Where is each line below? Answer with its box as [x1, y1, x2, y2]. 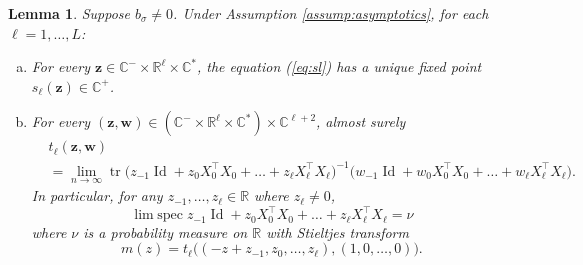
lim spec [134, 208, 184, 223]
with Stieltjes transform [266, 221, 409, 242]
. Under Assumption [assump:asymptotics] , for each [173, 3, 489, 23]
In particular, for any [31, 185, 163, 206]
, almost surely [316, 111, 406, 132]
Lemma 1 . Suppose [8, 3, 131, 23]
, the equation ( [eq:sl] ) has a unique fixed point [196, 56, 482, 77]
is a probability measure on [83, 221, 248, 242]
